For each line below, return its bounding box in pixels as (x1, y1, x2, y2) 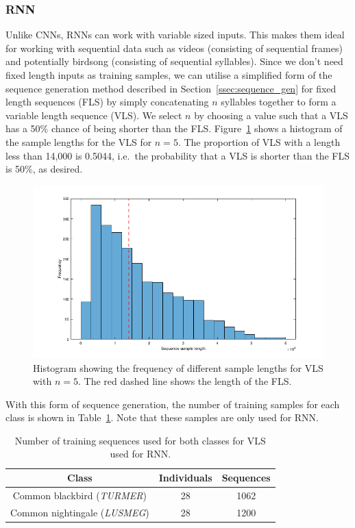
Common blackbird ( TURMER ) (12, 488, 147, 502)
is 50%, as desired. (5, 162, 83, 176)
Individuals (158, 470, 212, 485)
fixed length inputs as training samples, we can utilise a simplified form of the (5, 68, 332, 81)
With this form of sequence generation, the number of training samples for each (5, 397, 340, 411)
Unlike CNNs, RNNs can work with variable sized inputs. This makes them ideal (5, 27, 345, 42)
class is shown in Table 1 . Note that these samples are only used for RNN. (5, 410, 319, 425)
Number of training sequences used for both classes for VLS (14, 433, 266, 447)
